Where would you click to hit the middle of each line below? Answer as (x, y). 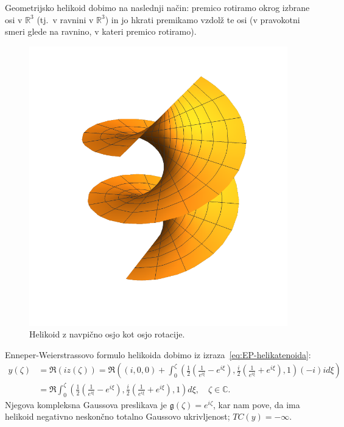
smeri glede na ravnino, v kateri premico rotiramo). (101, 31)
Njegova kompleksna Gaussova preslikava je (86, 404)
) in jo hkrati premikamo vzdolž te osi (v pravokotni (202, 19)
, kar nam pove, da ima (257, 404)
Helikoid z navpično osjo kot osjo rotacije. (107, 334)
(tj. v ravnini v (65, 19)
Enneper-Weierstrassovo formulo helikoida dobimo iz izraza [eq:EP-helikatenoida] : (158, 354)
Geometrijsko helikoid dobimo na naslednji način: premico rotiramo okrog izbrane (157, 7)
